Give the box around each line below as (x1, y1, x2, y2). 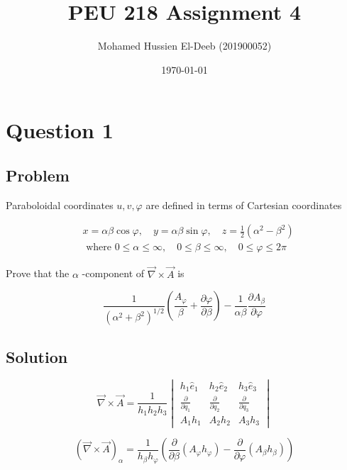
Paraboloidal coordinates (6, 197, 114, 212)
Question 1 (6, 116, 114, 145)
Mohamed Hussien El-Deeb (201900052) (97, 38, 272, 53)
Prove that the (6, 266, 70, 281)
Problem (6, 164, 70, 186)
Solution (6, 345, 68, 367)
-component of (82, 266, 145, 281)
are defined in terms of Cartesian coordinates (145, 197, 342, 212)
